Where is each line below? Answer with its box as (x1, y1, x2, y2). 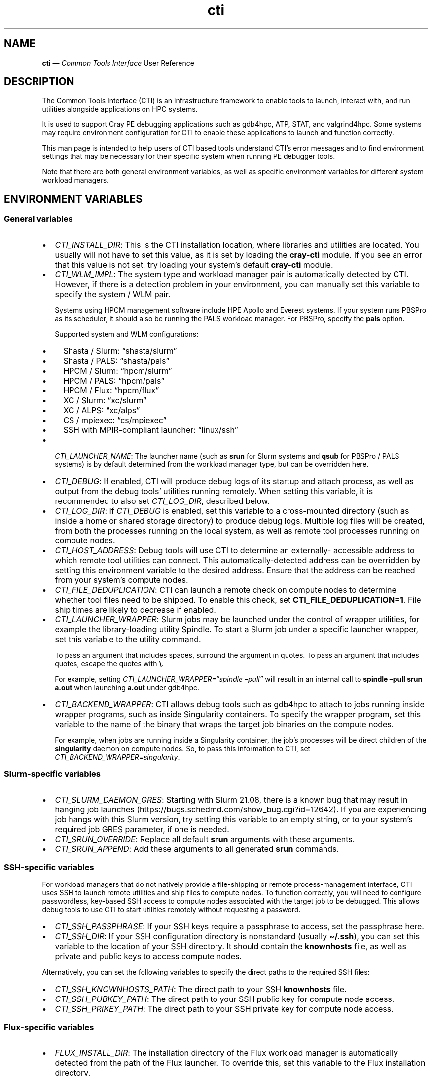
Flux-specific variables (4, 1022, 94, 1032)
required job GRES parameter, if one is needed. (55, 824, 229, 835)
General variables (4, 214, 73, 224)
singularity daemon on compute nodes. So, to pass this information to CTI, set (55, 744, 311, 753)
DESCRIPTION (4, 76, 74, 88)
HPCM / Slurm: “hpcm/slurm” (63, 365, 172, 376)
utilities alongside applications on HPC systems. (42, 105, 198, 114)
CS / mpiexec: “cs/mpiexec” (63, 415, 167, 425)
